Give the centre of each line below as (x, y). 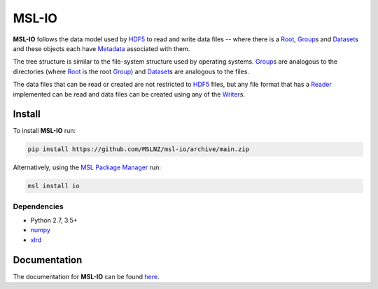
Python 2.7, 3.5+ (54, 220)
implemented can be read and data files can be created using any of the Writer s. (129, 94)
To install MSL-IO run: (44, 131)
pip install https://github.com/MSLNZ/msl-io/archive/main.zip (139, 149)
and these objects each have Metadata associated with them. (101, 48)
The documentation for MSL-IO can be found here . (86, 276)
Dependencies (38, 206)
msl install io (54, 186)
